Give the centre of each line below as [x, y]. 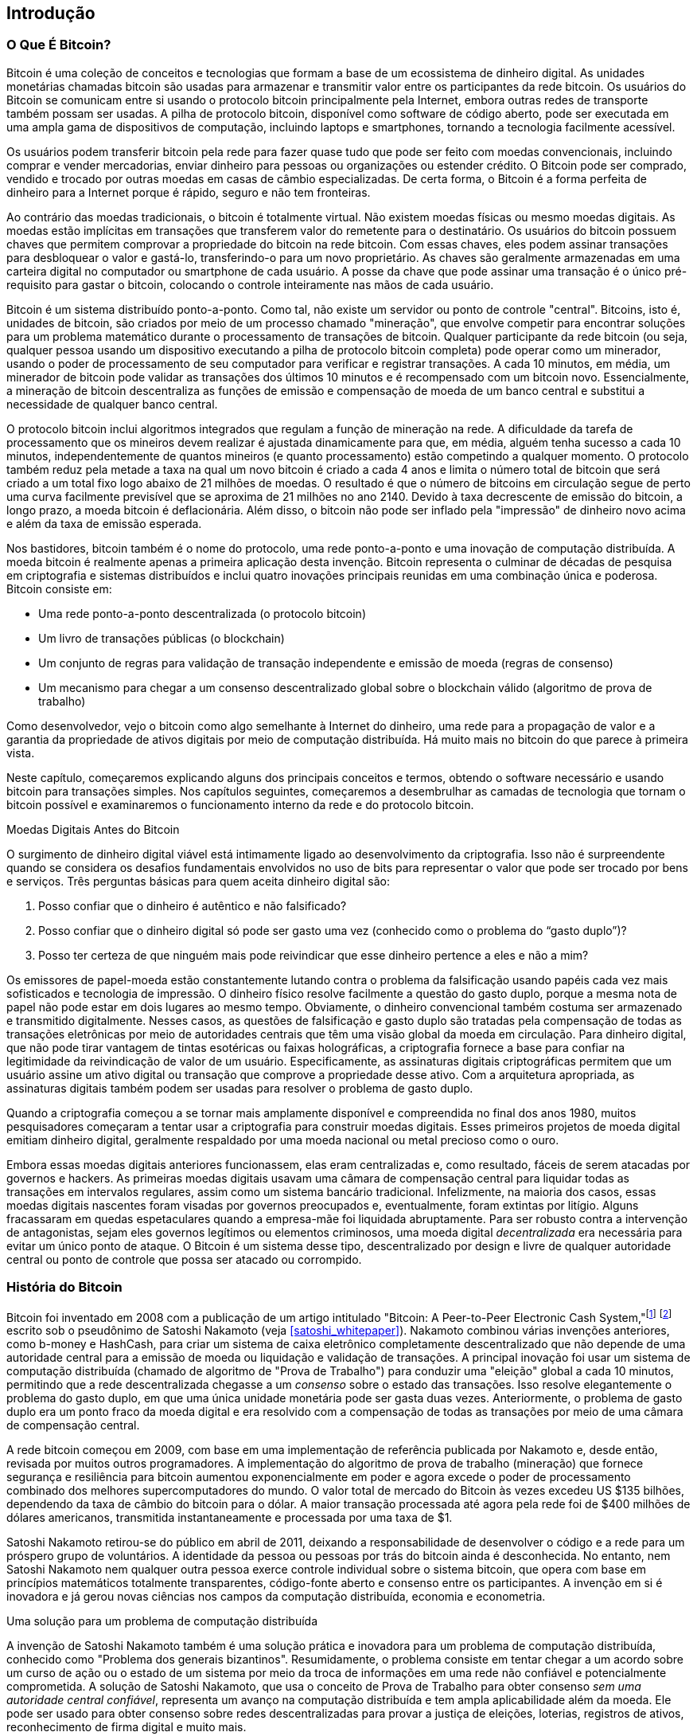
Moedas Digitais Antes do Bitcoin [93, 829]
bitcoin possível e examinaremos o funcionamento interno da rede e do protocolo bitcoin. [240, 804]
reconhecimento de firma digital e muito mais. [127, 1727]
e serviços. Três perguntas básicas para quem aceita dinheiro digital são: [198, 881]
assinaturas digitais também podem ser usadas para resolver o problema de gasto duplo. [240, 1088]
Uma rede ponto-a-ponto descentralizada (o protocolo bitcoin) [202, 613]
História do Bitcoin [64, 1287]
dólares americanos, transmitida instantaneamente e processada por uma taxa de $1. [230, 1518]
